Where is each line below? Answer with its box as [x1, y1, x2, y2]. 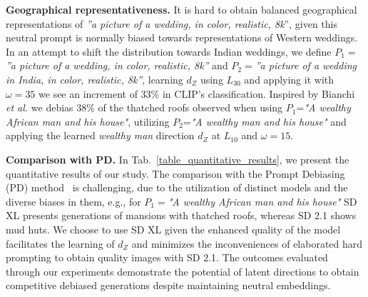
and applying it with [244, 71, 334, 86]
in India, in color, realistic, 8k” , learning [6, 71, 183, 86]
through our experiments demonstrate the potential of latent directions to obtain [6, 263, 359, 278]
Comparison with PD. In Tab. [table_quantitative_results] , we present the [6, 151, 349, 166]
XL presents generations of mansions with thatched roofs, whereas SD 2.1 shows [6, 208, 357, 223]
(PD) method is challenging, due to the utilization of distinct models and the [6, 180, 348, 195]
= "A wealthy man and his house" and [183, 114, 347, 129]
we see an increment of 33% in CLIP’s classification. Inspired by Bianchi [39, 86, 355, 101]
